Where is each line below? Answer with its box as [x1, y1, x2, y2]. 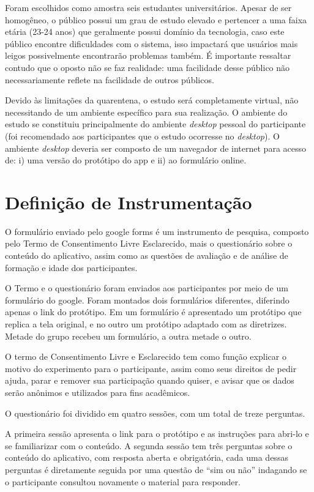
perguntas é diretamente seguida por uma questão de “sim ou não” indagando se [5, 463, 307, 475]
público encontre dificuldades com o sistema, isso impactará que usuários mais [5, 37, 298, 50]
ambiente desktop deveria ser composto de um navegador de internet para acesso [5, 141, 307, 154]
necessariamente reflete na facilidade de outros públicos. [5, 73, 214, 86]
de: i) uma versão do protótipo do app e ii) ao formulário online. [5, 154, 247, 166]
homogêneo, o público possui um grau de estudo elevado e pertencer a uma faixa [5, 13, 307, 26]
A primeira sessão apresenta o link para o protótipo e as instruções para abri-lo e [5, 427, 309, 440]
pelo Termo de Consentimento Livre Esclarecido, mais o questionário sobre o [5, 237, 293, 250]
